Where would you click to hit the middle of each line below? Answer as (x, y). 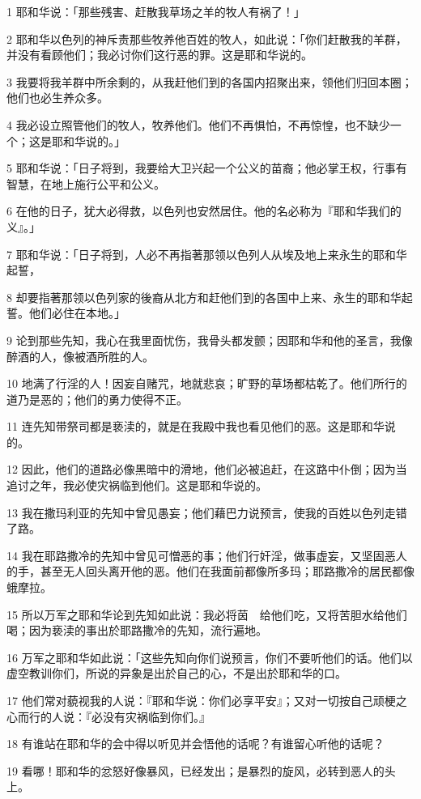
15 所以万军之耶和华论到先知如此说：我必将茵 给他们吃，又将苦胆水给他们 (207, 614)
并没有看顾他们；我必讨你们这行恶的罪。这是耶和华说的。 (159, 55)
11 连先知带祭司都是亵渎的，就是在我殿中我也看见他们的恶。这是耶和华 (196, 426)
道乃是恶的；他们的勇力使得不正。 (97, 399)
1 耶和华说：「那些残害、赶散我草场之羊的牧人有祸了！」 (156, 11)
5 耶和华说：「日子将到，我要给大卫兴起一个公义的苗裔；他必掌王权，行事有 (207, 168)
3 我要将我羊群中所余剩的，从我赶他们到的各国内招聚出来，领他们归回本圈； (210, 81)
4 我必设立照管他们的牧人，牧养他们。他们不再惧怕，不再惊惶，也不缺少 (198, 124)
